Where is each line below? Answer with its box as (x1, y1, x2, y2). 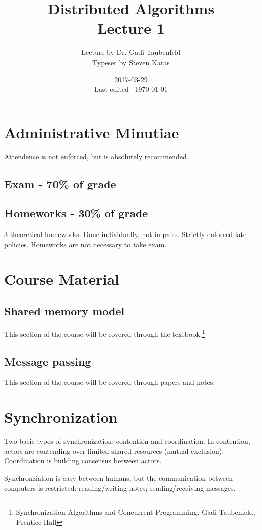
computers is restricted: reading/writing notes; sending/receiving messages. (4, 482, 236, 493)
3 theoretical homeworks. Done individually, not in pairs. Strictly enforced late (4, 229, 247, 240)
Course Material (4, 268, 120, 289)
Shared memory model (4, 303, 125, 319)
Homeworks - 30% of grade (4, 205, 148, 221)
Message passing (4, 353, 91, 369)
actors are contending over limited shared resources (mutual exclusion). (4, 445, 224, 456)
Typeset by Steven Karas (92, 56, 170, 67)
